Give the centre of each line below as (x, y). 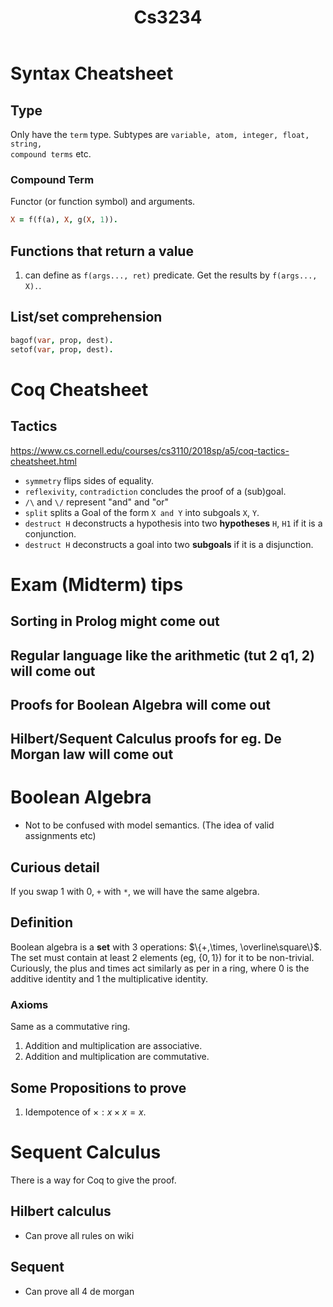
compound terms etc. (51, 154)
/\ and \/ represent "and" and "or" (97, 502)
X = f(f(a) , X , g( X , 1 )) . (64, 220)
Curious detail (55, 867)
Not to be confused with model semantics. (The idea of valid (149, 825)
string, (26, 144)
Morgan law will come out (92, 754)
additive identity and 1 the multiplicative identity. (109, 978)
